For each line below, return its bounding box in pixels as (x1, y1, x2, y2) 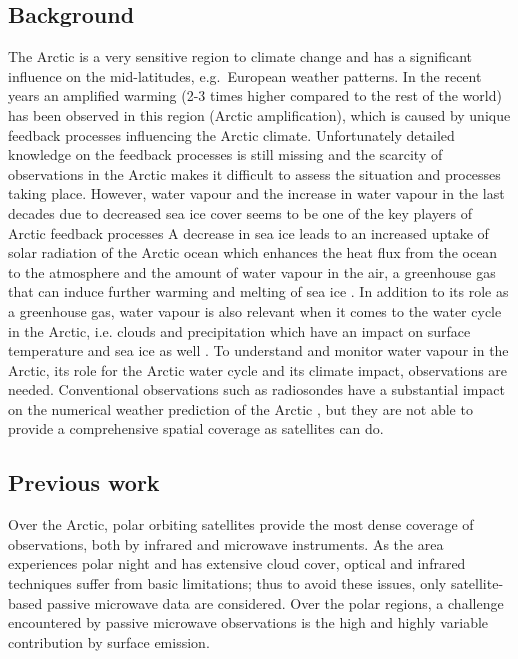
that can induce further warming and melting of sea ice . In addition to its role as (8, 281, 509, 302)
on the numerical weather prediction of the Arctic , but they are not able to (8, 398, 473, 419)
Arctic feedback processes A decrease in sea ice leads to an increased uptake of (8, 222, 489, 243)
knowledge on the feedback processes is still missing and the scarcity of (8, 144, 443, 165)
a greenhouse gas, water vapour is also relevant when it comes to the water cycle (8, 300, 502, 321)
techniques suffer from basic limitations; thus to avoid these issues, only (8, 573, 447, 594)
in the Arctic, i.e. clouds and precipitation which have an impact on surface (8, 320, 471, 341)
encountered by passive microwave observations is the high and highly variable (8, 612, 489, 633)
